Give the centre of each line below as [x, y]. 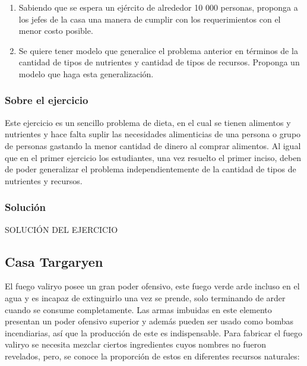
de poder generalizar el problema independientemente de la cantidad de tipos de [151, 169]
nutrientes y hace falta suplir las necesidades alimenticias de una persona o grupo [153, 134]
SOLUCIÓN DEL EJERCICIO [61, 229]
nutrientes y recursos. [44, 180]
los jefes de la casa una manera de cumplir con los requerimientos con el [150, 19]
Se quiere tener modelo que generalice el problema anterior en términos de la [158, 50]
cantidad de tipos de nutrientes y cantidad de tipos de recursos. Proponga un [159, 62]
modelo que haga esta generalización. [86, 73]
